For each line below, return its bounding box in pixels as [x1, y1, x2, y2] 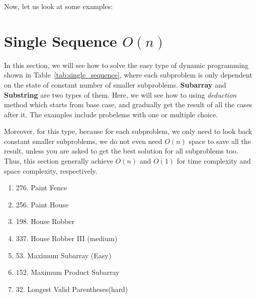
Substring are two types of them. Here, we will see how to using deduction [4, 89, 237, 100]
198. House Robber [16, 216, 74, 227]
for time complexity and [177, 156, 251, 166]
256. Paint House [16, 199, 68, 209]
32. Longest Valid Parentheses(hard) [16, 283, 128, 294]
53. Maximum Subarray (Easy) [16, 250, 112, 260]
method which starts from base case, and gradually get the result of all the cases [4, 99, 252, 110]
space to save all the [189, 135, 251, 146]
